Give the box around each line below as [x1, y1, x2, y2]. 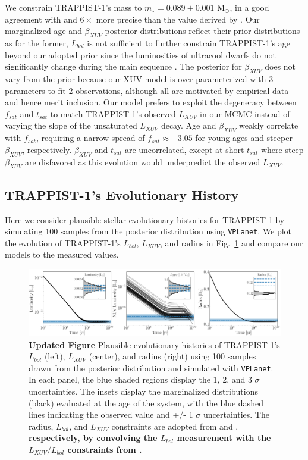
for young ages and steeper [195, 132, 293, 144]
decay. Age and [161, 119, 216, 132]
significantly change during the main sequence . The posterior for [5, 60, 242, 73]
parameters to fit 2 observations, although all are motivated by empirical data [5, 84, 289, 96]
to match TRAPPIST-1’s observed [50, 107, 176, 120]
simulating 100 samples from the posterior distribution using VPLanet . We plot [5, 225, 292, 237]
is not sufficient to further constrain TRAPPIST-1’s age [87, 36, 290, 49]
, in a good [230, 1, 269, 13]
